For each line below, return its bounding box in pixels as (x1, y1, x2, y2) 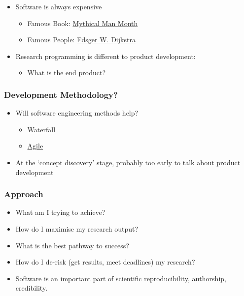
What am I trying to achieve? (15, 207, 105, 217)
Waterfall (27, 124, 56, 134)
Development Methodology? (4, 88, 118, 100)
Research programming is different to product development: (15, 51, 196, 61)
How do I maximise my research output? (15, 223, 139, 234)
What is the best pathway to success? (15, 240, 129, 250)
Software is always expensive (15, 1, 102, 11)
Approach (4, 188, 43, 200)
